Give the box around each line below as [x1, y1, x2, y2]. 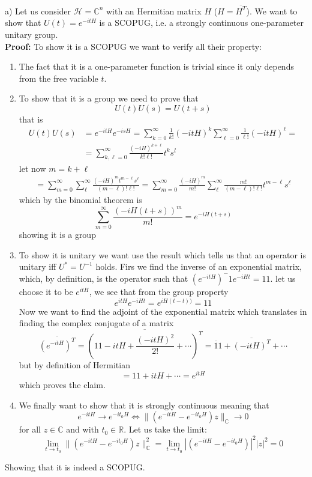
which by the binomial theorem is [19, 193, 142, 206]
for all [19, 423, 41, 436]
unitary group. [5, 28, 58, 40]
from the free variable [19, 71, 98, 84]
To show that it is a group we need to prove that [19, 92, 199, 105]
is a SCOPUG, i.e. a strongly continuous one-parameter [99, 16, 304, 29]
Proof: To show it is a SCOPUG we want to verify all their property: [5, 40, 262, 52]
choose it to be [19, 285, 73, 297]
